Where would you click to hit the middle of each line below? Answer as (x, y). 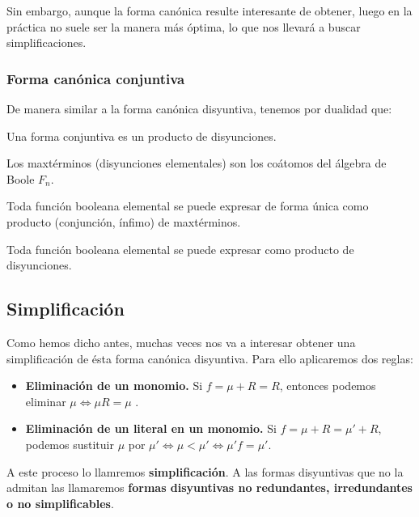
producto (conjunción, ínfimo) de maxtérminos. (124, 221)
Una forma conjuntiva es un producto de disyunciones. (142, 136)
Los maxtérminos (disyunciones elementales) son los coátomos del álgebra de (197, 163)
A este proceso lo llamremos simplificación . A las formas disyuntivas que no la (205, 471)
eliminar (46, 401)
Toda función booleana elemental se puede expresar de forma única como (188, 206)
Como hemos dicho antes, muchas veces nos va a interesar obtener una (181, 342)
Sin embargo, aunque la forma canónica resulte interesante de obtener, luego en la (209, 11)
